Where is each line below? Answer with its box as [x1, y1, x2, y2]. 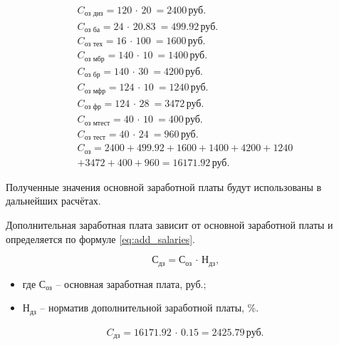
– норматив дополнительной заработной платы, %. [40, 300, 259, 315]
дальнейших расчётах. [6, 193, 101, 208]
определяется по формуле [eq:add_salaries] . [6, 231, 196, 246]
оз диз [84, 10, 103, 18]
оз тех [84, 41, 103, 48]
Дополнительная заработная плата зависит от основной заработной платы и [6, 217, 333, 232]
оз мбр [84, 55, 105, 63]
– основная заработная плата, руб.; [56, 276, 207, 291]
